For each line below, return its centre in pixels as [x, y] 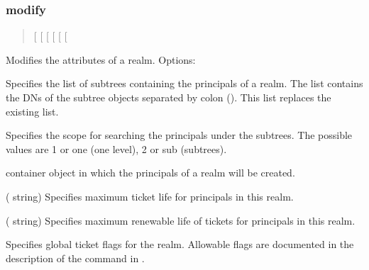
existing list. [32, 111]
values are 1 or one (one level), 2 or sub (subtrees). [116, 148]
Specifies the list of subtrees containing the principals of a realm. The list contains [184, 83]
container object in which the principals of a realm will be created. [150, 173]
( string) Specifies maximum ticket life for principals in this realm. [150, 196]
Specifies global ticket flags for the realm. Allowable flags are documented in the [180, 244]
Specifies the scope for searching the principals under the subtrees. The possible [179, 135]
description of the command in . [75, 258]
